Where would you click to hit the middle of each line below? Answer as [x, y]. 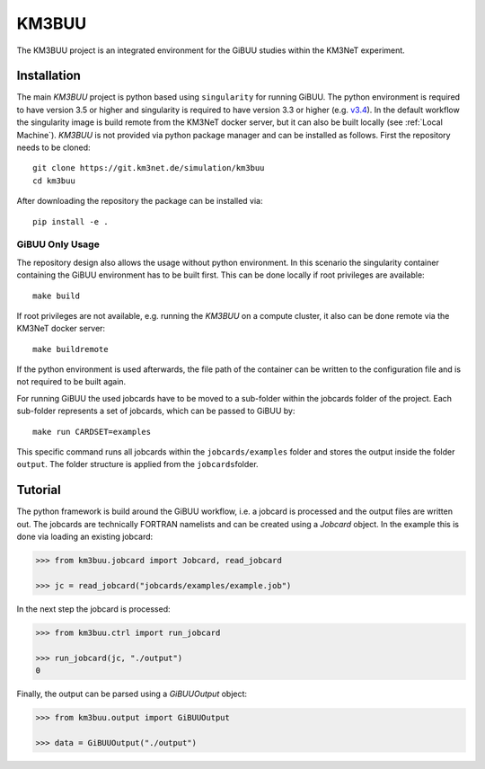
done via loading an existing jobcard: [85, 537]
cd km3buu [54, 181]
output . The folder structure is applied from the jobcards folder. [138, 464]
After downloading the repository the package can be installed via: [140, 201]
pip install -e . [71, 221]
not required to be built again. [71, 382]
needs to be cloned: [53, 147]
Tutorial [39, 490]
